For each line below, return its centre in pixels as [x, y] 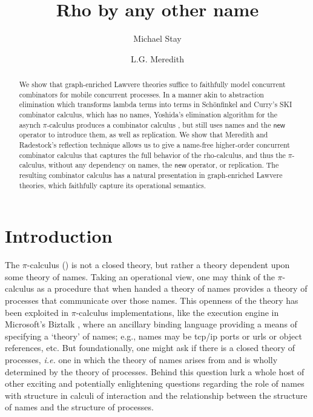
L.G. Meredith [157, 58]
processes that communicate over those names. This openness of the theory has [152, 300]
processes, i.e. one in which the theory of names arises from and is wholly [141, 360]
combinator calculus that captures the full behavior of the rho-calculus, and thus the [152, 155]
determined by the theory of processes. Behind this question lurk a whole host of [155, 371]
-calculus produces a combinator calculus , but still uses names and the [159, 124]
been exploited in [37, 312]
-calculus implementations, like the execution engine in [177, 312]
